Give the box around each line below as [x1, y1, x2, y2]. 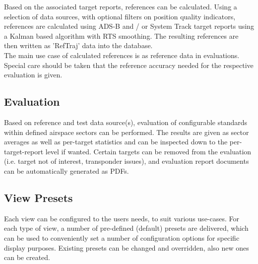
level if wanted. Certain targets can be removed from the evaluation [45, 146, 252, 156]
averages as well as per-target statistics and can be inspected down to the [4, 136, 228, 147]
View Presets [4, 190, 73, 205]
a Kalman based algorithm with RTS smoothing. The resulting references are [4, 30, 239, 41]
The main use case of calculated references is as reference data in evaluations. [4, 50, 240, 60]
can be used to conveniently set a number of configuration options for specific [4, 232, 240, 243]
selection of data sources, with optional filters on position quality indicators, [4, 11, 236, 21]
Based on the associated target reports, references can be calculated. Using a [4, 1, 237, 11]
